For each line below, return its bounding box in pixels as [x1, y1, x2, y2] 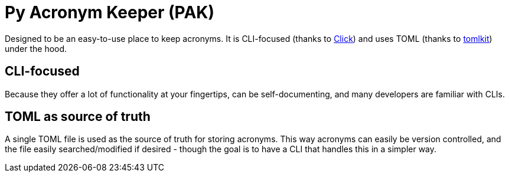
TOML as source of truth [5, 109, 151, 124]
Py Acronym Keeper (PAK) [5, 2, 214, 22]
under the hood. [5, 43, 67, 54]
